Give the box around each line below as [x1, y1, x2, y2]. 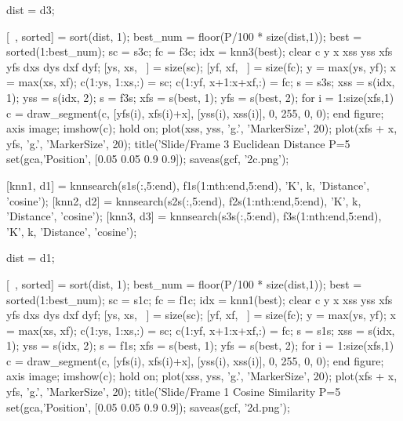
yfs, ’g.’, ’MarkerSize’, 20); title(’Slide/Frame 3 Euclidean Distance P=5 [6, 135, 350, 151]
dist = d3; [6, 2, 55, 17]
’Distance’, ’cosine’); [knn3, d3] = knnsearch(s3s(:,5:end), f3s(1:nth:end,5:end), [6, 208, 382, 224]
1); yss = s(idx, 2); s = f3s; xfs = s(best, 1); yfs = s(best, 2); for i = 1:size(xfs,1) [6, 89, 394, 105]
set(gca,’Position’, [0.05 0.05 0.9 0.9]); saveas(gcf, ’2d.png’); [6, 398, 290, 415]
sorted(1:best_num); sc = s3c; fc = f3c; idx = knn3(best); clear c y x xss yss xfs [6, 43, 393, 60]
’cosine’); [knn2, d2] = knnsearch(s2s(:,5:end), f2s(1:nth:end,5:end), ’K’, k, [6, 192, 361, 209]
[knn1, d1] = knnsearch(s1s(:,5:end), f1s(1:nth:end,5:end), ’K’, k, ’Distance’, [6, 176, 370, 193]
